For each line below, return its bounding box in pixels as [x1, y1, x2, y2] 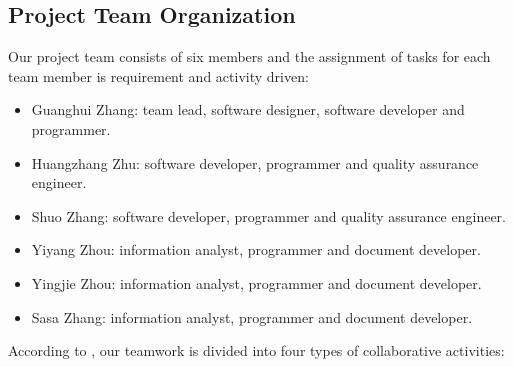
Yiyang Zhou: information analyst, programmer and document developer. [31, 239, 481, 260]
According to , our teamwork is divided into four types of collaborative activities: [8, 340, 505, 361]
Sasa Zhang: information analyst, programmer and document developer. [31, 306, 473, 327]
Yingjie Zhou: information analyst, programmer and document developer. [31, 272, 482, 293]
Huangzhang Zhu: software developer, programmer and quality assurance [31, 152, 479, 173]
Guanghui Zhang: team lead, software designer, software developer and [31, 99, 465, 120]
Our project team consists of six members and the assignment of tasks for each [8, 46, 491, 67]
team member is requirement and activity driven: [8, 65, 309, 86]
